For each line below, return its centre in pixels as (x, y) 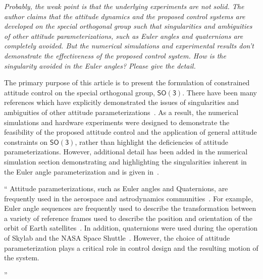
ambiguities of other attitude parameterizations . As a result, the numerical (121, 112)
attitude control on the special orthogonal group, (80, 92)
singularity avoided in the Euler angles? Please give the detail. (100, 65)
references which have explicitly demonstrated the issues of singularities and (122, 102)
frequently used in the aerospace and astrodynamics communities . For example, (129, 198)
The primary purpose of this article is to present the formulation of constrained (127, 82)
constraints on (26, 142)
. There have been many (220, 92)
